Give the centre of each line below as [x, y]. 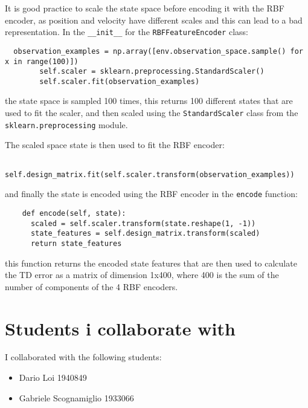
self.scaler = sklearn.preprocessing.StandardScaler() [152, 72]
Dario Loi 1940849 [53, 377]
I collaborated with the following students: [83, 357]
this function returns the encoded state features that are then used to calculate [151, 263]
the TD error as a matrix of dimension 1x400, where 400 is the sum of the [142, 275]
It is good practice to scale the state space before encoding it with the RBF [145, 8]
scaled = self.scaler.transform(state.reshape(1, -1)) [143, 223]
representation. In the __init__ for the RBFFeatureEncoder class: [127, 32]
